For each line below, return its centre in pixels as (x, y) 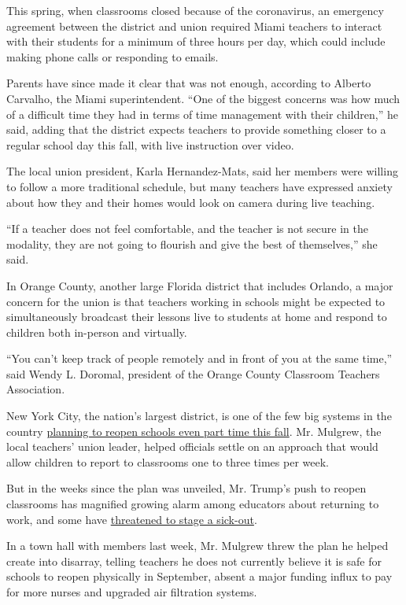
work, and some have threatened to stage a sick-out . (132, 519)
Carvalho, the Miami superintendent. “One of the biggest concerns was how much (203, 98)
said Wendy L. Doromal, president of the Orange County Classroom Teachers (193, 373)
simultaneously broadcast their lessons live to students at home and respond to (197, 317)
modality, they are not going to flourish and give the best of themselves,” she (192, 243)
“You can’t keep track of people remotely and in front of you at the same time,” (199, 358)
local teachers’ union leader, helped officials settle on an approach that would (192, 446)
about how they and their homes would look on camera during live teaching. (191, 202)
